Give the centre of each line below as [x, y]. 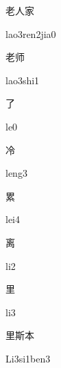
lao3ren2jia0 [31, 33]
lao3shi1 [23, 80]
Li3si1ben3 [28, 358]
